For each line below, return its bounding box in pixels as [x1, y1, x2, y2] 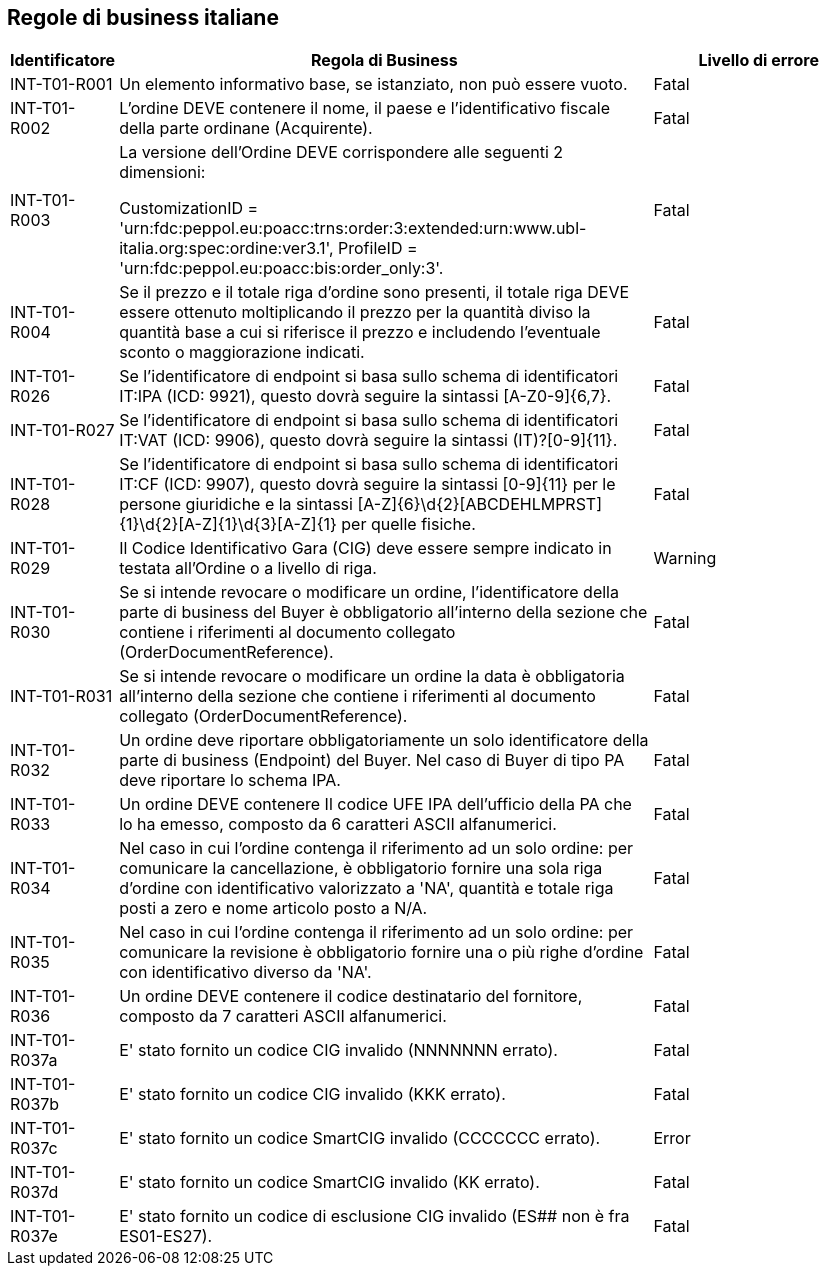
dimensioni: [119, 162, 206, 183]
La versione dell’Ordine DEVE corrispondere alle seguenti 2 [119, 142, 564, 163]
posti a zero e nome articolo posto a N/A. [119, 898, 428, 919]
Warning [653, 548, 717, 569]
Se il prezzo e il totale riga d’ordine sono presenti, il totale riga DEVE [119, 282, 630, 303]
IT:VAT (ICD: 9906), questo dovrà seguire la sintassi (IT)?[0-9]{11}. [119, 430, 618, 451]
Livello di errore [698, 50, 819, 71]
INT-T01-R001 [10, 74, 113, 95]
